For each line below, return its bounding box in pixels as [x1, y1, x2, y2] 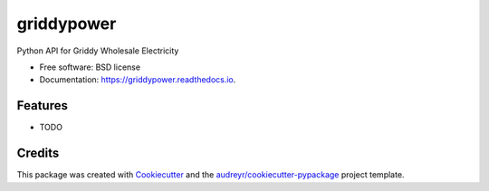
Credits [16, 146, 60, 161]
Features [16, 98, 68, 113]
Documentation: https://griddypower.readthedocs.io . [39, 74, 236, 85]
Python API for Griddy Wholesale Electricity [16, 45, 179, 56]
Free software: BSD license [39, 62, 140, 72]
